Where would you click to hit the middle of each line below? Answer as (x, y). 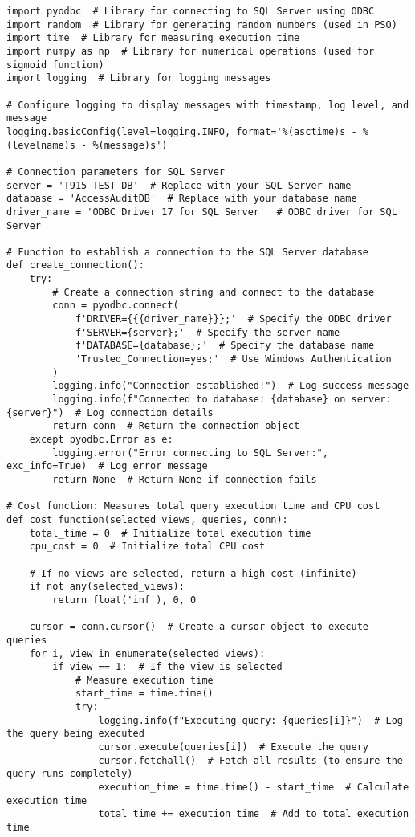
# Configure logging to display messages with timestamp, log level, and (208, 105)
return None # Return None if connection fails (185, 479)
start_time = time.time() (144, 694)
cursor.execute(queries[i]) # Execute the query (234, 747)
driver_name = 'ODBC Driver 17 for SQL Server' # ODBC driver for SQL (202, 212)
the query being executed (75, 734)
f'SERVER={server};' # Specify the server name (207, 332)
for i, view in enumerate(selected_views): (147, 653)
